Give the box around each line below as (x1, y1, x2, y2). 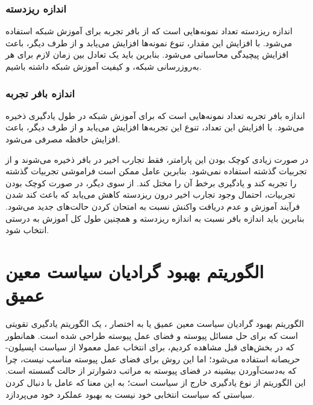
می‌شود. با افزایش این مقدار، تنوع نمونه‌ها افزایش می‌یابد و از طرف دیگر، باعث (5, 36, 293, 49)
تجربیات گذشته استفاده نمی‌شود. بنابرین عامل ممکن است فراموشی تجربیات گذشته (5, 165, 307, 177)
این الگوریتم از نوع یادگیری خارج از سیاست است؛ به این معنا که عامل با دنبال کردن (5, 376, 306, 389)
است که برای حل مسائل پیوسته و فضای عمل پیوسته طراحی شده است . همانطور (5, 329, 298, 341)
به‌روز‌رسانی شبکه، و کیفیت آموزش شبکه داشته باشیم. (5, 60, 202, 72)
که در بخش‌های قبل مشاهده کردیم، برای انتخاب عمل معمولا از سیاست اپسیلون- (5, 341, 294, 353)
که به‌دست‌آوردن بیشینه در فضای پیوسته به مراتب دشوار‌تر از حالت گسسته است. (5, 364, 297, 377)
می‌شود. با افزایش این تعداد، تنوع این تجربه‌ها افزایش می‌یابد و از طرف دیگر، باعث (5, 121, 305, 133)
